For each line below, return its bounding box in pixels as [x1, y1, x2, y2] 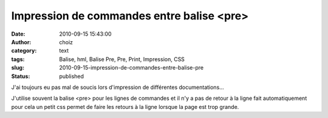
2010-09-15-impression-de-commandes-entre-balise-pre [59, 64, 203, 71]
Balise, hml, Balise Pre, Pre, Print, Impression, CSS [59, 55, 185, 63]
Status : [11, 73, 30, 80]
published [59, 73, 84, 80]
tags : [11, 55, 25, 63]
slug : [11, 64, 24, 71]
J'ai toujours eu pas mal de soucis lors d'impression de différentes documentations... [11, 84, 224, 91]
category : [11, 47, 37, 54]
